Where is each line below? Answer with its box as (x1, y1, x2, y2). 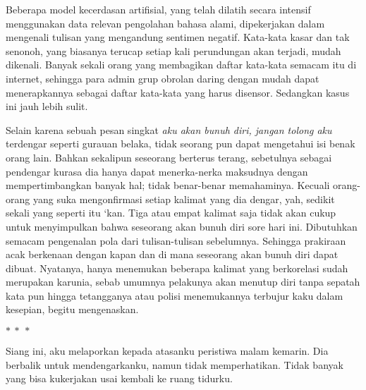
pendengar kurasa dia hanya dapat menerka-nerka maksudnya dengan (6, 164, 308, 178)
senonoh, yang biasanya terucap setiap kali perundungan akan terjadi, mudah (6, 43, 341, 58)
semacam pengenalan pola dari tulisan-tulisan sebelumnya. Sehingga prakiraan (6, 233, 346, 248)
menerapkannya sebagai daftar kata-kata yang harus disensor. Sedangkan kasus (6, 85, 350, 99)
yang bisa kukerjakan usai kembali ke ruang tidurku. (6, 371, 233, 386)
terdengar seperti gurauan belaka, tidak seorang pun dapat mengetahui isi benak (6, 136, 355, 151)
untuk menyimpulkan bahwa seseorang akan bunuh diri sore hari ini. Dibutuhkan (6, 219, 358, 233)
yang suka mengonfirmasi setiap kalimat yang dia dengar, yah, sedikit (32, 191, 335, 206)
